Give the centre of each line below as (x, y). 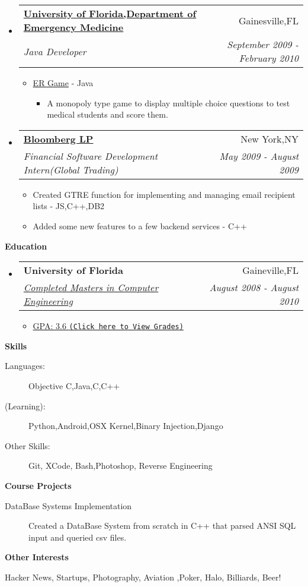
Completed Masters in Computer (91, 288)
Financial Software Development (91, 156)
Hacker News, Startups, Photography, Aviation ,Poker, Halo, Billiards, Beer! (143, 577)
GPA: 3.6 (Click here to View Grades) (108, 326)
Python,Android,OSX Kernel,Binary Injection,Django (126, 426)
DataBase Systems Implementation (68, 505)
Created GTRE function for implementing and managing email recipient (164, 194)
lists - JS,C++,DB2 (69, 206)
